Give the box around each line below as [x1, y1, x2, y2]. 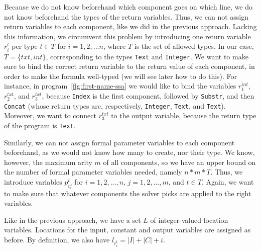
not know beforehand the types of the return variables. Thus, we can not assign [4, 11, 249, 22]
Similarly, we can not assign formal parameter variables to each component [4, 137, 235, 147]
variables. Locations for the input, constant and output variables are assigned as [4, 224, 251, 235]
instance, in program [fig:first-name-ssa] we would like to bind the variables [4, 80, 236, 91]
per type [12, 41, 38, 51]
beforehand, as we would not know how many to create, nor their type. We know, [4, 147, 255, 157]
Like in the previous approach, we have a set [4, 214, 141, 225]
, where [103, 41, 126, 51]
